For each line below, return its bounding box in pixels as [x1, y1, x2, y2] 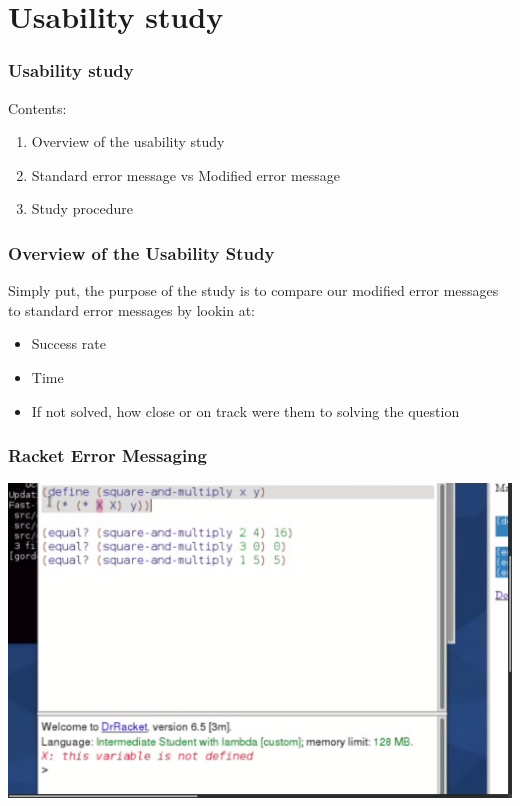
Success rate [31, 333, 106, 354]
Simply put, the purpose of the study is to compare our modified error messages [8, 280, 499, 301]
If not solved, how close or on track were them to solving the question [31, 400, 460, 421]
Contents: [8, 97, 67, 118]
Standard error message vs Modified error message [31, 164, 341, 185]
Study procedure [31, 198, 134, 219]
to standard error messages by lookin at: [8, 299, 256, 320]
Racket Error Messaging [8, 443, 207, 468]
